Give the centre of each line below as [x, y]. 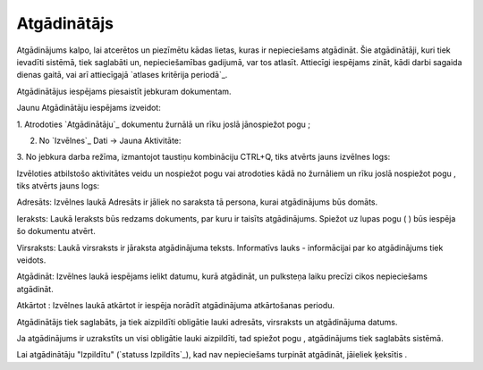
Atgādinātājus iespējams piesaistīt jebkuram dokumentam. [124, 91]
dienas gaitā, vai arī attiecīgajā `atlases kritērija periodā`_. [122, 75]
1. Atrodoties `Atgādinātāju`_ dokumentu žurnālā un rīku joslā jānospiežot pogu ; [164, 124]
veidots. [31, 260]
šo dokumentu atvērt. [56, 231]
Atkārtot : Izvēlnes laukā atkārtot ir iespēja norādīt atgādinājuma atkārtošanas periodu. [176, 306]
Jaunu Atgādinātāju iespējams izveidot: [89, 108]
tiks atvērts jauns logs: [58, 186]
